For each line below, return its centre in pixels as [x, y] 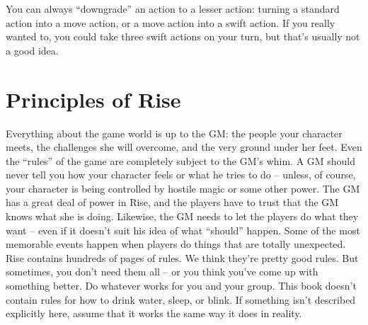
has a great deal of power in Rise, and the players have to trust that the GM [172, 202]
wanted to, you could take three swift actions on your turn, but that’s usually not [183, 36]
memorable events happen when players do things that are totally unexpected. [176, 244]
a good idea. [32, 50]
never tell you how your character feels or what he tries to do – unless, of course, [181, 175]
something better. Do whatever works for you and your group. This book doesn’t [181, 286]
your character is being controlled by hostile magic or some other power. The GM [183, 188]
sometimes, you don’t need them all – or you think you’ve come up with [162, 272]
